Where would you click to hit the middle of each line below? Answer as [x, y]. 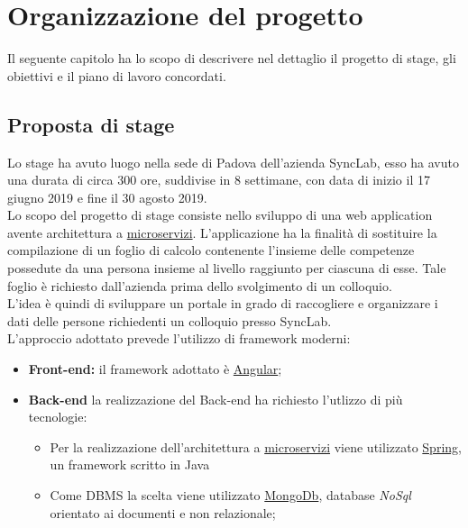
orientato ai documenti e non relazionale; [163, 512]
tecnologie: [58, 417]
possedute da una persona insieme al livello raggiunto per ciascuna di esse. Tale [227, 268]
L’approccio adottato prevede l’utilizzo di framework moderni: [179, 338]
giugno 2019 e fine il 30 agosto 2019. [107, 197]
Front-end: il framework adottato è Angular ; [155, 369]
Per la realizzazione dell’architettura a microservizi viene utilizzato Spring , [256, 446]
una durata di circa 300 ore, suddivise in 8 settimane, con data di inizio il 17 [219, 180]
